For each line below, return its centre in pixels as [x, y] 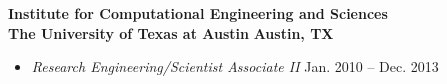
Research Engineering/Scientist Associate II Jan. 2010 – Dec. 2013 [235, 66]
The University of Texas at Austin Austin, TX [171, 32]
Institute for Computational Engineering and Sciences [198, 13]
